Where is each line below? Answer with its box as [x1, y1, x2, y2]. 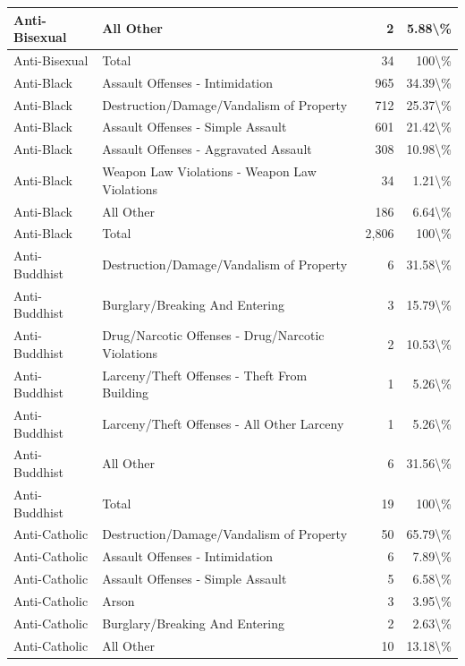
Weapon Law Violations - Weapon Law [102, 162, 317, 181]
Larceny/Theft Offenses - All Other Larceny [102, 414, 344, 432]
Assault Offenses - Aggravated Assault [102, 140, 312, 158]
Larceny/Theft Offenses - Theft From [102, 365, 308, 384]
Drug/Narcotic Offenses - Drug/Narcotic [102, 326, 325, 345]
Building [102, 383, 149, 402]
